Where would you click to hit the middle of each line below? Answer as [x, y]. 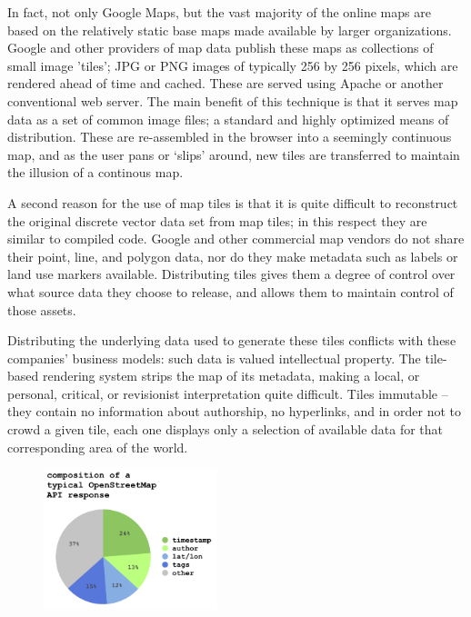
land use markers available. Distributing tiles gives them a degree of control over [231, 274]
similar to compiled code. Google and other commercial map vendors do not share [236, 239]
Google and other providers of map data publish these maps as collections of [220, 48]
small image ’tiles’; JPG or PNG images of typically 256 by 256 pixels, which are [233, 65]
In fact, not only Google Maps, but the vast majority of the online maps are [219, 12]
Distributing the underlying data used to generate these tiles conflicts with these [232, 340]
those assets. [42, 309]
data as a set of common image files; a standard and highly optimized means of [228, 119]
